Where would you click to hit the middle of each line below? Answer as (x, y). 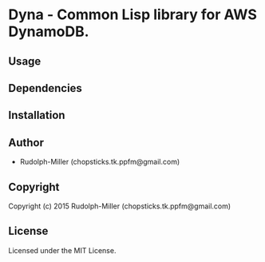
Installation (37, 115)
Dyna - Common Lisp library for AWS (133, 15)
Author (26, 143)
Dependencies (45, 88)
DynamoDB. (49, 32)
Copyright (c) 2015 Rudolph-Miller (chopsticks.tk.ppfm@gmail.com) (120, 206)
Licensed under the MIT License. (62, 250)
